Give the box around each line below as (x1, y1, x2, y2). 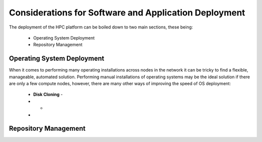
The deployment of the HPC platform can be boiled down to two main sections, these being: (9, 24, 193, 30)
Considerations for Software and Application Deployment (9, 7, 246, 18)
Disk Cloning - (33, 92, 63, 98)
